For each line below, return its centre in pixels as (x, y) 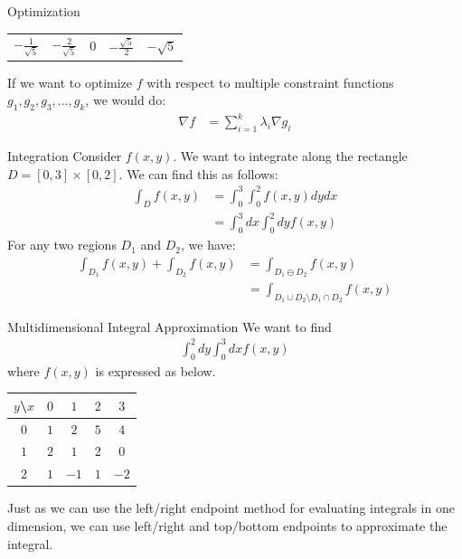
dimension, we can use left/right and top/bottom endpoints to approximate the (227, 526)
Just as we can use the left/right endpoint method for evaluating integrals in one (231, 508)
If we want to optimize (70, 82)
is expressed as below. (156, 370)
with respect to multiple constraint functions (270, 82)
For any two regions (62, 245)
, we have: (208, 245)
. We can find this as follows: (198, 173)
